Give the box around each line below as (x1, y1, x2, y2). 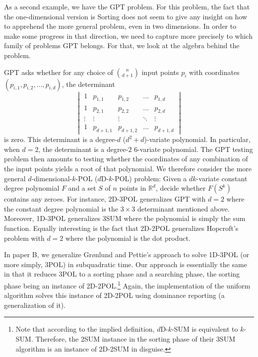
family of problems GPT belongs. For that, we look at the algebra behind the (4, 40, 240, 51)
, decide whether (155, 183, 206, 193)
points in (119, 183, 146, 193)
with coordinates (189, 67, 240, 77)
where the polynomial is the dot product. (65, 232, 191, 243)
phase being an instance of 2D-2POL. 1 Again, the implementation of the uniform (4, 279, 251, 290)
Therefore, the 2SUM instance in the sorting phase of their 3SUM (35, 334, 235, 344)
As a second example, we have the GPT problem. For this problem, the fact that (4, 1, 250, 11)
